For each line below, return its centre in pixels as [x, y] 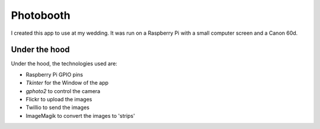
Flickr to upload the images [59, 100]
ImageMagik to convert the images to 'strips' [81, 115]
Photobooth [41, 15]
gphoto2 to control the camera [63, 91]
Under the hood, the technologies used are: [64, 64]
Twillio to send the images [58, 107]
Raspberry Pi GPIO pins [54, 74]
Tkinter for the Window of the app [67, 83]
